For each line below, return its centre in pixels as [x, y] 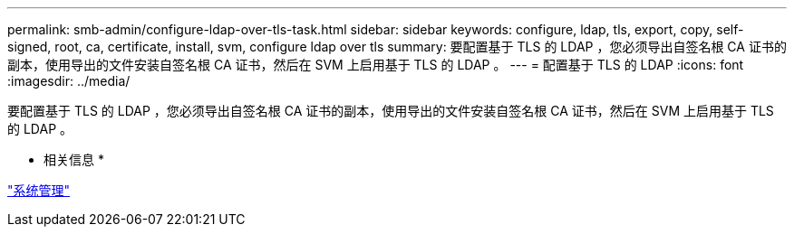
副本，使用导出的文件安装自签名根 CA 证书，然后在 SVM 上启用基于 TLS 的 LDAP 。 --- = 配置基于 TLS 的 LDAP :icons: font [376, 65]
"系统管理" [39, 190]
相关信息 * [74, 159]
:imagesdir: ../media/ [69, 81]
